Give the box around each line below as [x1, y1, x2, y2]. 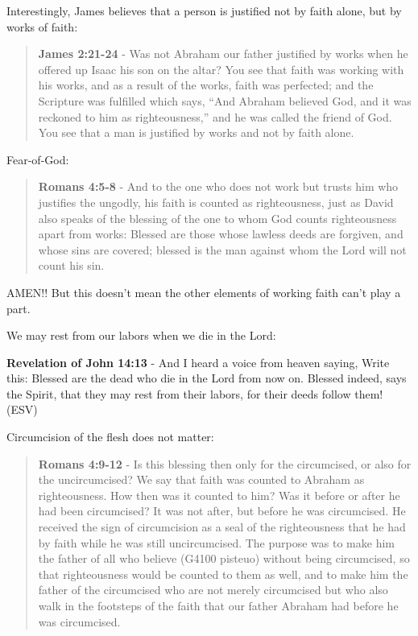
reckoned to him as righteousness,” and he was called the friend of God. [38, 108, 392, 125]
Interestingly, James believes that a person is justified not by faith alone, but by [6, 2, 402, 19]
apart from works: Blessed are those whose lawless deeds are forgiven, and [38, 225, 404, 242]
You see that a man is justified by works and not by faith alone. [38, 124, 354, 141]
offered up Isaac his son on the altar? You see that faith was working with [38, 60, 404, 77]
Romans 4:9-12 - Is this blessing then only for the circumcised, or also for [38, 455, 412, 472]
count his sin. [38, 257, 105, 274]
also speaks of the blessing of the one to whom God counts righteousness [38, 209, 397, 226]
